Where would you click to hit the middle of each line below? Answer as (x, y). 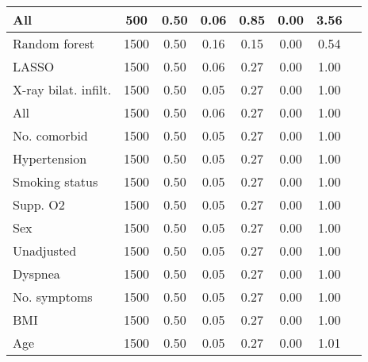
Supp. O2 (39, 204)
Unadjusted (45, 250)
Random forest (54, 43)
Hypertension (50, 158)
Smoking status (56, 181)
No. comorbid (50, 135)
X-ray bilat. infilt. (62, 89)
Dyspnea (36, 273)
